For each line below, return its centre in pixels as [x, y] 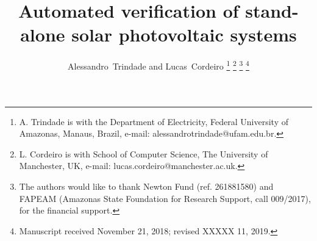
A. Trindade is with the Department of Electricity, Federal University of [154, 121]
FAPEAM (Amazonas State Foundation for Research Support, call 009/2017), [165, 198]
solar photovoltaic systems [184, 34]
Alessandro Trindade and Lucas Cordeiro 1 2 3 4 [158, 65]
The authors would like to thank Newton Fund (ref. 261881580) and [146, 186]
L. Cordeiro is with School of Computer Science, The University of [144, 153]
